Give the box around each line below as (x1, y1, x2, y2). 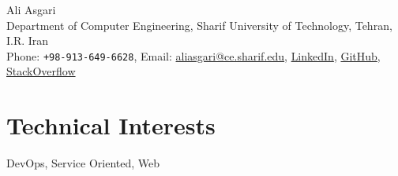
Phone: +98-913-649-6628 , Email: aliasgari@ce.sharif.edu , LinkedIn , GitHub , (6, 47, 381, 64)
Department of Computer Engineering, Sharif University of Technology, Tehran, (6, 16, 392, 33)
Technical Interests (6, 109, 216, 141)
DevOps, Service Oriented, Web (6, 155, 160, 171)
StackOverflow (6, 63, 76, 79)
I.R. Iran (6, 32, 49, 49)
